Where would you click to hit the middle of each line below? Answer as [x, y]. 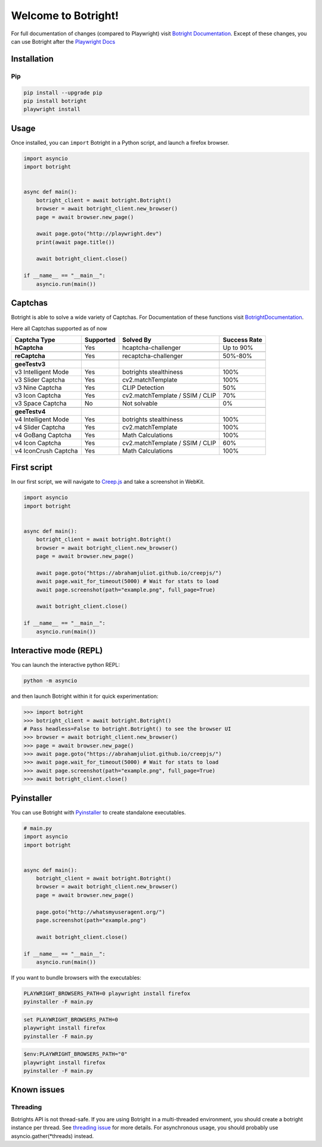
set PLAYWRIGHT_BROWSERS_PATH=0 [71, 1019]
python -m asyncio [50, 681]
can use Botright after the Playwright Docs [63, 41]
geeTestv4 [30, 411]
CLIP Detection [143, 388]
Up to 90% [238, 347]
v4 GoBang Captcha [43, 435]
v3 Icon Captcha [38, 395]
